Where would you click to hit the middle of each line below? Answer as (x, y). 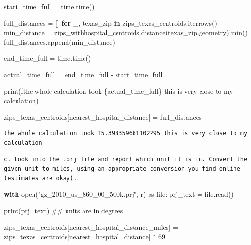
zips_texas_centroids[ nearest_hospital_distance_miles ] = (91, 227)
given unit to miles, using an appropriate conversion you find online (122, 169)
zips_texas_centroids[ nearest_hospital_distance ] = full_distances (103, 116)
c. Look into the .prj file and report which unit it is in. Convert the (126, 159)
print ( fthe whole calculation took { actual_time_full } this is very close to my (118, 91)
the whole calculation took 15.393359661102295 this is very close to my (126, 133)
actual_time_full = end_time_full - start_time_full (83, 74)
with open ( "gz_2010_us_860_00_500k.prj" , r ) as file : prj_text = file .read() (119, 194)
